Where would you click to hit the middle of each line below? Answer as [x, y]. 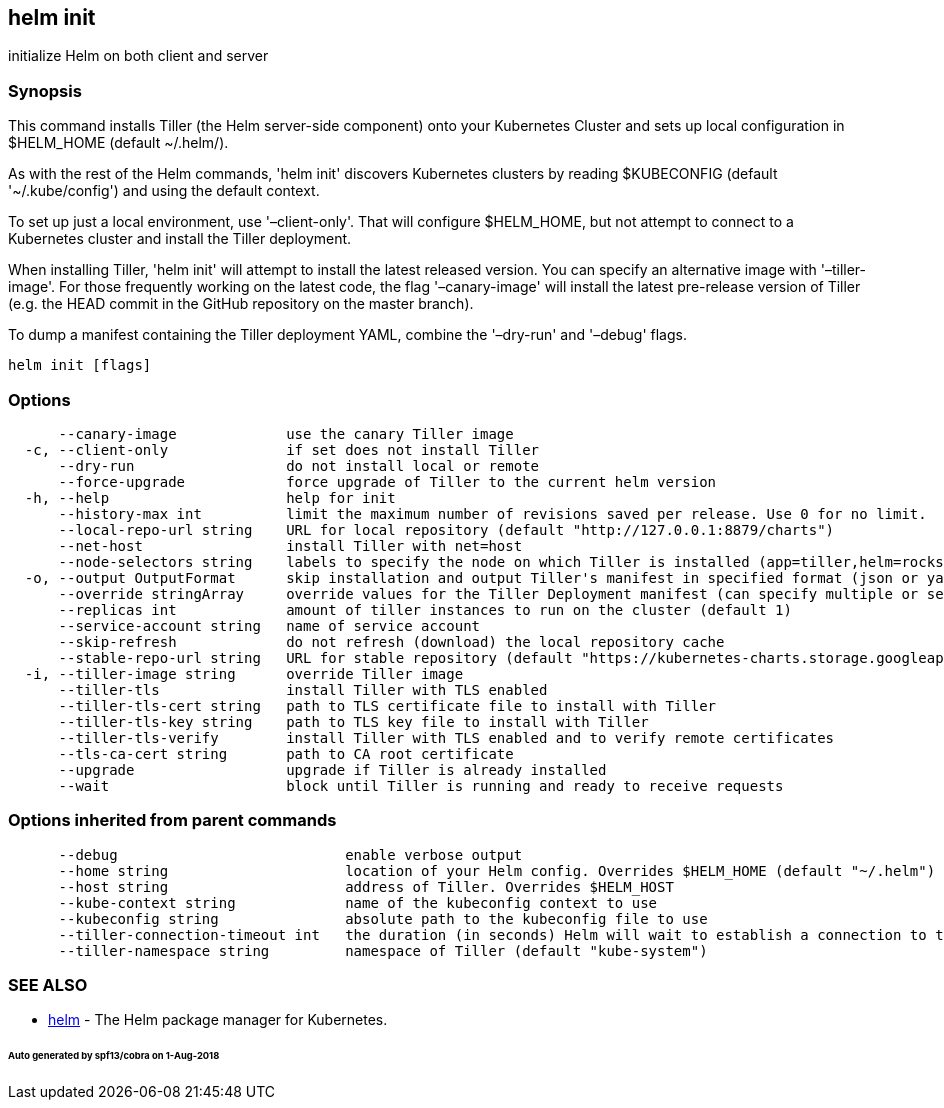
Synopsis [45, 90]
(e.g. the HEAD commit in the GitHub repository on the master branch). [241, 304]
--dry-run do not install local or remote [299, 465]
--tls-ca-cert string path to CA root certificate [286, 753]
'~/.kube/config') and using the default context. [164, 191]
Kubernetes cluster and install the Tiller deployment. [180, 239]
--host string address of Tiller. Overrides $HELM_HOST [366, 886]
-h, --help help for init [210, 497]
